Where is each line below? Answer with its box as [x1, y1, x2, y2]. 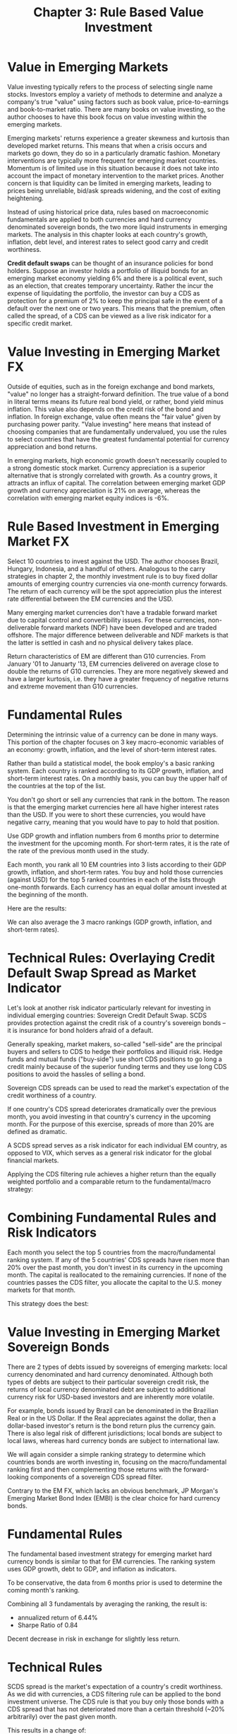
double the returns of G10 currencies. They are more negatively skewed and [7, 666, 229, 676]
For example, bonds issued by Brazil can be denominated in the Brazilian [7, 1406, 219, 1415]
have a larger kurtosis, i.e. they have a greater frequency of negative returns [7, 674, 229, 683]
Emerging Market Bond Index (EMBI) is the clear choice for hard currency [7, 1493, 221, 1502]
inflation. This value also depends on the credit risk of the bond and [7, 405, 204, 413]
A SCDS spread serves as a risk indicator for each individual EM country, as [7, 1140, 228, 1150]
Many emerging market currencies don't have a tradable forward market [7, 608, 217, 616]
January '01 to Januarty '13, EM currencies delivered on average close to [7, 659, 219, 668]
